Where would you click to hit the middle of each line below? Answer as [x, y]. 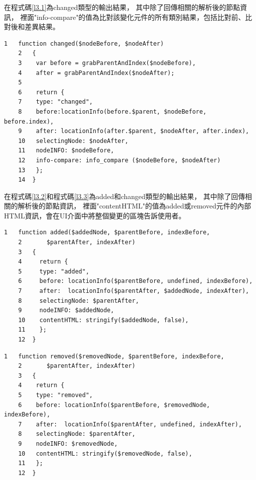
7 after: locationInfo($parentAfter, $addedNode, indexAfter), [133, 291]
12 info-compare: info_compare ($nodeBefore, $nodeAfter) [119, 160]
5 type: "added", [54, 271]
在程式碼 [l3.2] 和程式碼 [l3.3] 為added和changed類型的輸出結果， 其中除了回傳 [125, 196]
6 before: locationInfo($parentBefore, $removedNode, [114, 405]
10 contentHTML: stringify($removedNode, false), [105, 453]
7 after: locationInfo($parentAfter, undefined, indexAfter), [130, 424]
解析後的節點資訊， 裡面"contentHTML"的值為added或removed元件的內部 [134, 206]
